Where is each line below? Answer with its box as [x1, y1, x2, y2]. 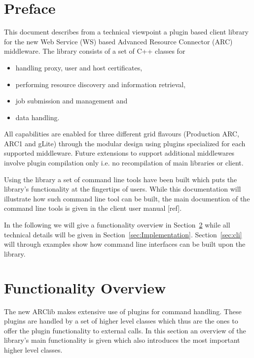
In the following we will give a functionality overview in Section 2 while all [4, 220, 230, 230]
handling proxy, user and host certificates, [15, 62, 143, 72]
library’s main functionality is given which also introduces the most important [4, 335, 240, 345]
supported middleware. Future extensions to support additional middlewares [4, 148, 235, 158]
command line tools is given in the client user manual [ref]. [4, 203, 182, 213]
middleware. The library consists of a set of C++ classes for [4, 46, 185, 56]
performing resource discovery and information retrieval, [15, 79, 186, 89]
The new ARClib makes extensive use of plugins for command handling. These [4, 306, 242, 316]
